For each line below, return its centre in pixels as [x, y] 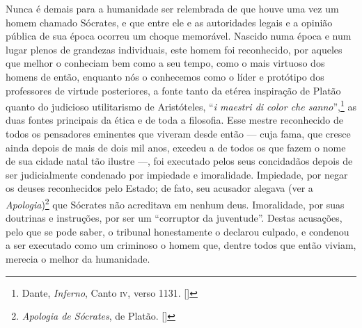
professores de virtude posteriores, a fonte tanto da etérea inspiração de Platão [173, 90]
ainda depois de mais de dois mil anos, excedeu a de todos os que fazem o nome [176, 147]
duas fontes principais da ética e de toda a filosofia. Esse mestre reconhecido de [174, 120]
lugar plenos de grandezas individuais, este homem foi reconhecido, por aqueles [174, 49]
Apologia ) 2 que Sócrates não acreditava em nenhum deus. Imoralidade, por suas [175, 203]
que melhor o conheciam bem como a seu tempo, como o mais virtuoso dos [165, 63]
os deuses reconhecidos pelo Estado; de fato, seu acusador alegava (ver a [159, 188]
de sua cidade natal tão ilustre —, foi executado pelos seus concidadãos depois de [179, 161]
